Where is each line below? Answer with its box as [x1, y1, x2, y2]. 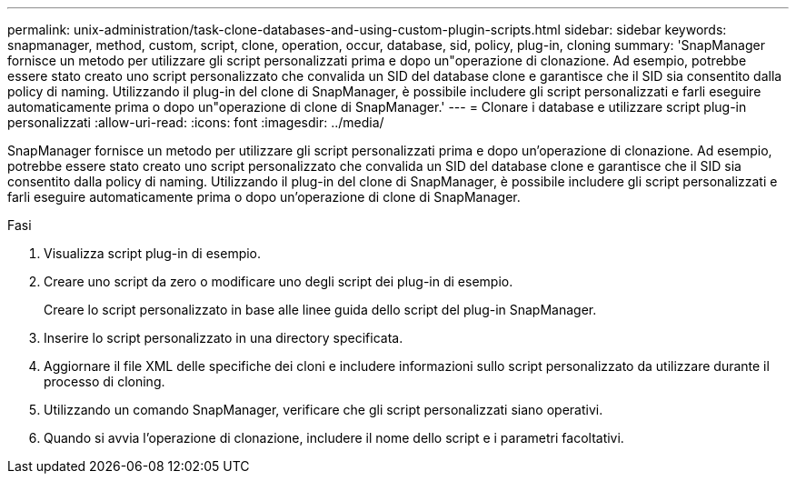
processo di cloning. [44, 374, 165, 389]
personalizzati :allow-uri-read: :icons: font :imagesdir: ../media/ [7, 115, 384, 130]
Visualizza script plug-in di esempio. [44, 246, 262, 261]
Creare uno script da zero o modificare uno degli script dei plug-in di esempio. [44, 274, 513, 289]
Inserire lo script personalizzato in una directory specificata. [44, 330, 403, 346]
